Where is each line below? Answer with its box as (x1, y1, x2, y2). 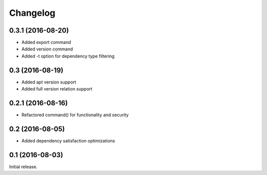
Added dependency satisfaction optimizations (21, 137, 115, 143)
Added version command (21, 46, 73, 52)
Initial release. (9, 164, 38, 170)
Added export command (21, 40, 71, 45)
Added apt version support (21, 79, 77, 85)
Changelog (9, 7, 55, 18)
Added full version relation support (21, 86, 92, 92)
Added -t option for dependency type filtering (21, 53, 115, 59)
